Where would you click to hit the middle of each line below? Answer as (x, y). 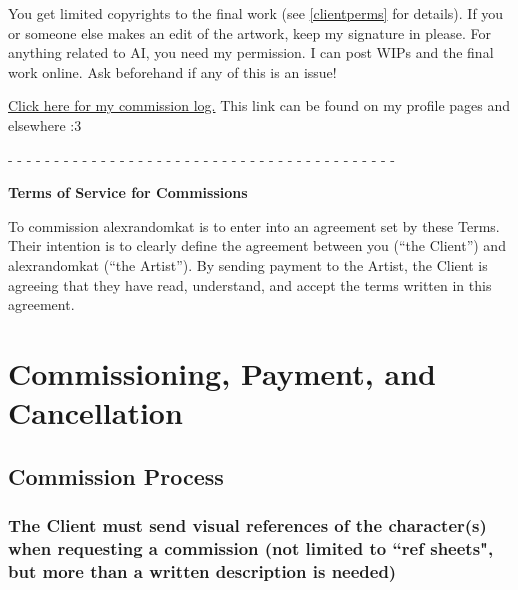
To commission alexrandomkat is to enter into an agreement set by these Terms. (254, 225)
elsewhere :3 (45, 124)
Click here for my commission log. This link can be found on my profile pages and (259, 105)
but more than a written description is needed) (202, 570)
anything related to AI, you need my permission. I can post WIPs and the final (251, 52)
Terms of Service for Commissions (128, 192)
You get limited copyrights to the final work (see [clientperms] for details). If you (256, 13)
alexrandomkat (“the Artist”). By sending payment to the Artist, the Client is (248, 264)
